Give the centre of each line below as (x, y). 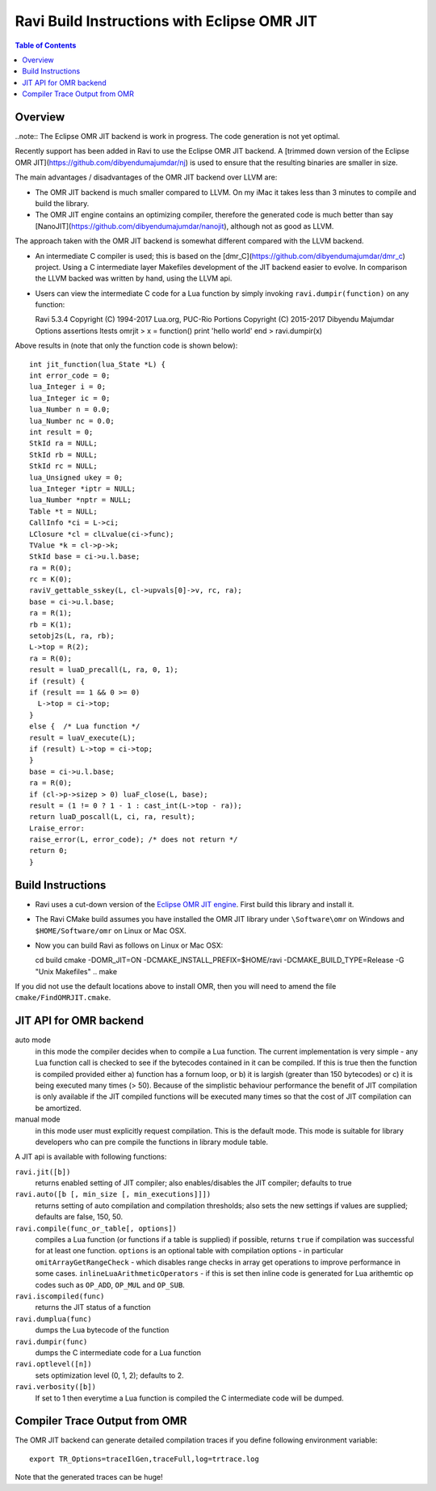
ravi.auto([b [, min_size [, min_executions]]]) (113, 1194)
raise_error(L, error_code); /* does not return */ (134, 840)
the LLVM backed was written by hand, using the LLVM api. (134, 278)
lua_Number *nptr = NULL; (81, 500)
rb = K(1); (51, 624)
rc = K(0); (51, 579)
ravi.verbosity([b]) (56, 1387)
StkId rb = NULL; (63, 454)
